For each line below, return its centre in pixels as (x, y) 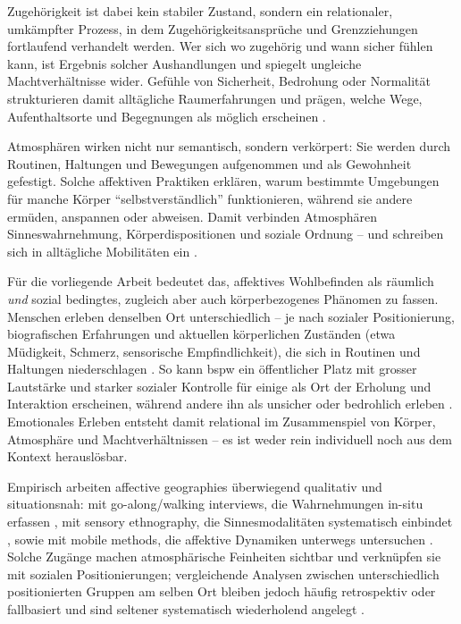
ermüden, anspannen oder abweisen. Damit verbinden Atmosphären (192, 216)
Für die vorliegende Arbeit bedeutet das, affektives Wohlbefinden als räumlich (221, 281)
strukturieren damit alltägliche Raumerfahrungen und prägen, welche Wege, (215, 98)
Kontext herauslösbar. (67, 456)
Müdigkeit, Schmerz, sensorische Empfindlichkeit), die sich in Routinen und (214, 351)
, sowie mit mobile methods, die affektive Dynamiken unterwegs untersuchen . (220, 539)
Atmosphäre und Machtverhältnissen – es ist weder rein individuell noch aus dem (230, 438)
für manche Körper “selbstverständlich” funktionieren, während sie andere (210, 198)
